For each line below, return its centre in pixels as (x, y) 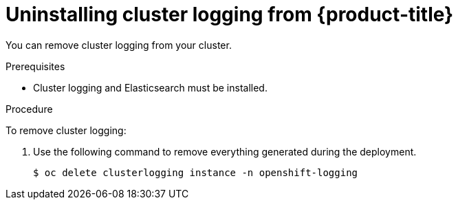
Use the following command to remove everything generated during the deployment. (225, 151)
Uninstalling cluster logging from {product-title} (230, 14)
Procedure (29, 109)
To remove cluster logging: (66, 130)
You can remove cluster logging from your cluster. (119, 45)
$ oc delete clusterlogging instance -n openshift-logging (196, 172)
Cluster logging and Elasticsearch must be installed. (150, 87)
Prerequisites (35, 66)
